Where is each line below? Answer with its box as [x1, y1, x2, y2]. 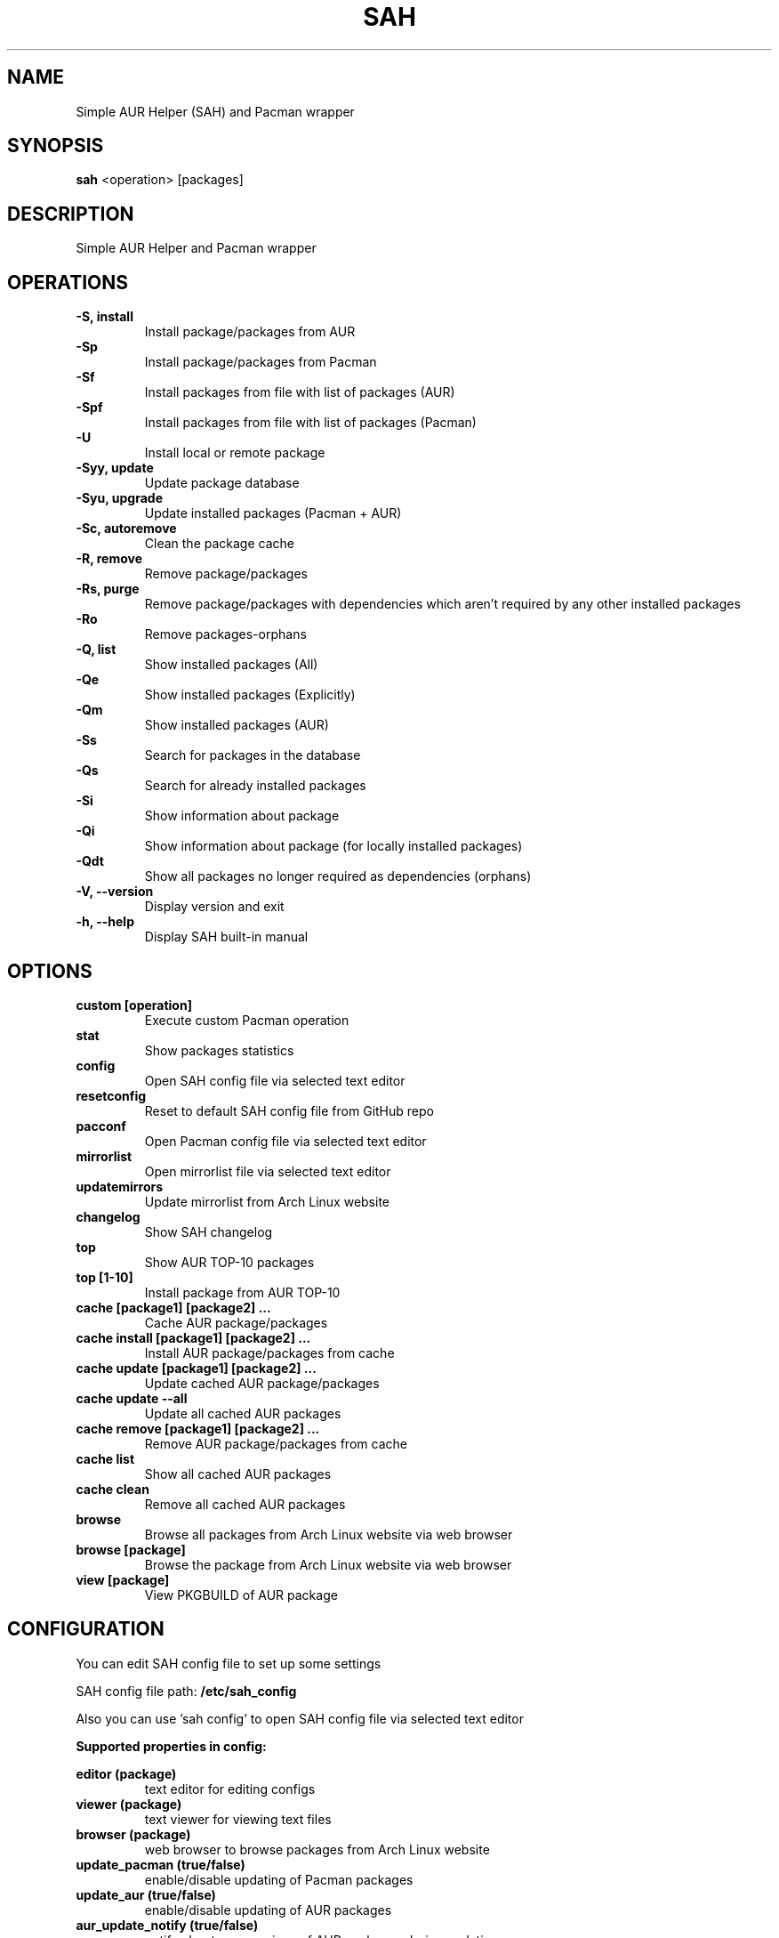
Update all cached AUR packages [144, 1405, 341, 1421]
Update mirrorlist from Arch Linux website [144, 1193, 390, 1209]
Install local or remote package [144, 445, 325, 461]
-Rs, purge [76, 581, 140, 597]
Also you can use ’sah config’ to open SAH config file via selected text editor [76, 1710, 524, 1726]
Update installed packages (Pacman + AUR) [144, 505, 402, 521]
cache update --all [76, 1390, 188, 1406]
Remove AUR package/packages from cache [144, 1435, 407, 1451]
